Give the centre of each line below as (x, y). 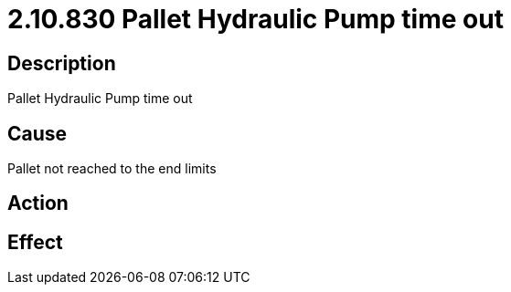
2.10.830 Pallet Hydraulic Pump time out (255, 19)
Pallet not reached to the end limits (112, 169)
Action (38, 203)
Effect (35, 242)
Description (62, 63)
